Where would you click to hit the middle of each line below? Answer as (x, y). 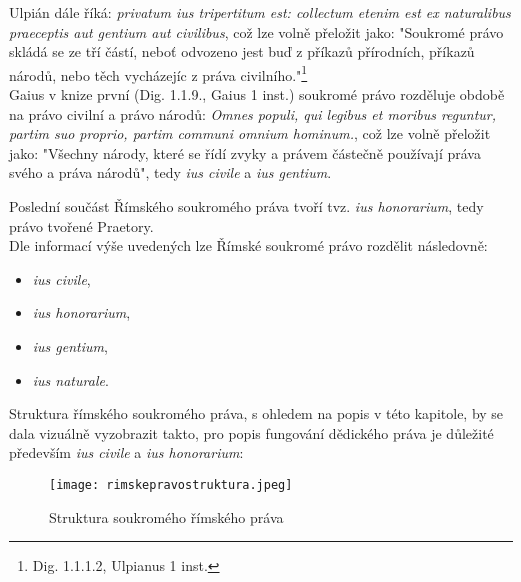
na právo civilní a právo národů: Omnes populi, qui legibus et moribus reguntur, (253, 113)
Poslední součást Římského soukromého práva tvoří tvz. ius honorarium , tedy (246, 206)
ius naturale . (70, 379)
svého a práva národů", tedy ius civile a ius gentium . (170, 172)
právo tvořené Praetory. (81, 225)
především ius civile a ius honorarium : (126, 452)
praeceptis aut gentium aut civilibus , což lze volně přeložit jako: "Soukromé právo (256, 31)
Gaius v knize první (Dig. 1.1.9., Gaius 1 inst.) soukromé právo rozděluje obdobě (257, 94)
